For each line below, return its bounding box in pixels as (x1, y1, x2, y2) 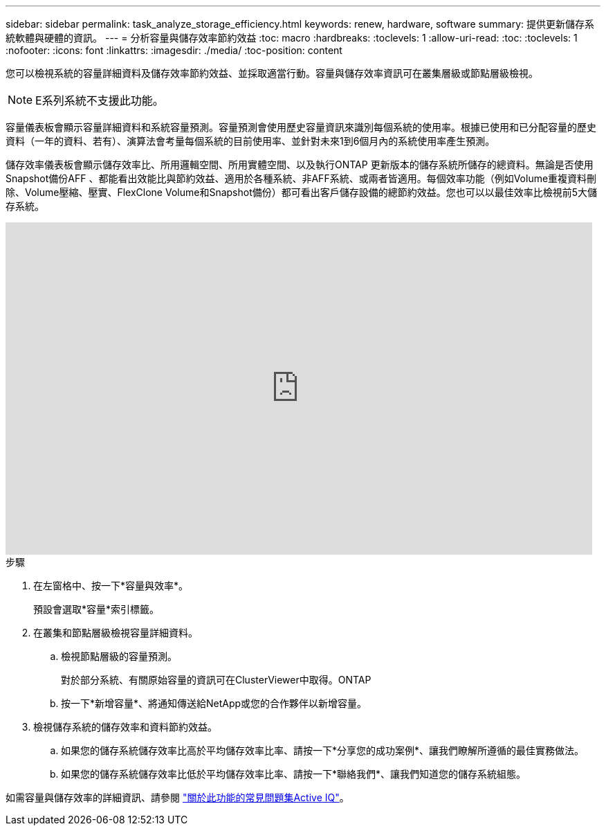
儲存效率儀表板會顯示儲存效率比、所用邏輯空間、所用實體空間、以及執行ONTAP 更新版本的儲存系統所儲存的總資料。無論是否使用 (6, 159, 594, 170)
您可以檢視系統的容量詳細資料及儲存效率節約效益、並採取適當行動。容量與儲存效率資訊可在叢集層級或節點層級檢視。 (6, 67, 538, 79)
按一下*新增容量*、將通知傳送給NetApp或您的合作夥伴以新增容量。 (61, 697, 367, 709)
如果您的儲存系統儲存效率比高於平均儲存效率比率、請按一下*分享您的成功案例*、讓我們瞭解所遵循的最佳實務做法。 (61, 744, 585, 756)
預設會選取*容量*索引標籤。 (33, 603, 160, 615)
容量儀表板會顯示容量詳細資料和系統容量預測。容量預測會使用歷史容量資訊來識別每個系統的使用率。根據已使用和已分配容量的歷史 (6, 121, 596, 133)
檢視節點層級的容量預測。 (61, 650, 177, 662)
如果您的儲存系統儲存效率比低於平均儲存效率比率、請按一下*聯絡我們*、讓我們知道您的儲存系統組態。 (61, 768, 526, 780)
